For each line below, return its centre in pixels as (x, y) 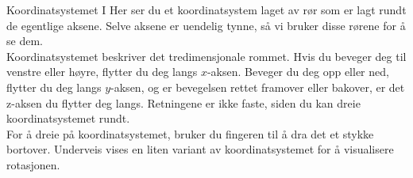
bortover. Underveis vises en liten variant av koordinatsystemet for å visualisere (200, 149)
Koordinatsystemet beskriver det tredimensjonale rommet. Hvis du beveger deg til (206, 56)
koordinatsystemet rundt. (68, 118)
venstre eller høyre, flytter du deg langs (102, 72)
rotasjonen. (33, 164)
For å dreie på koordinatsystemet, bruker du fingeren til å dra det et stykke (190, 133)
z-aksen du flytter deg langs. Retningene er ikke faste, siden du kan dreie (183, 102)
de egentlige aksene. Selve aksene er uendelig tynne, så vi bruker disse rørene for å (206, 25)
